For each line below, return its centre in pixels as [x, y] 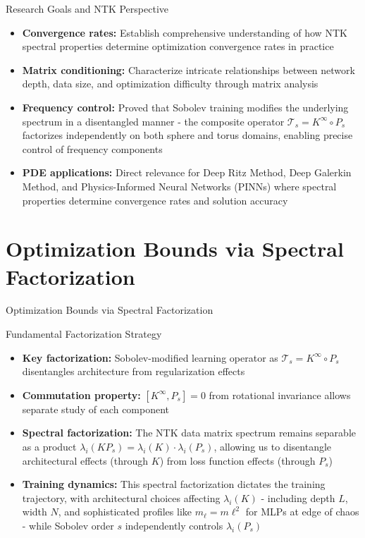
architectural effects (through [85, 460]
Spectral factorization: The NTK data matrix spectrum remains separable [189, 433]
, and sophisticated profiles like [125, 512]
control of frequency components [92, 148]
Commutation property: [81, 395]
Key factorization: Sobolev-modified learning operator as [150, 357]
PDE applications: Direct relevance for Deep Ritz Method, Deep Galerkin [187, 172]
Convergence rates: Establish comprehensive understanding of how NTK [185, 32]
